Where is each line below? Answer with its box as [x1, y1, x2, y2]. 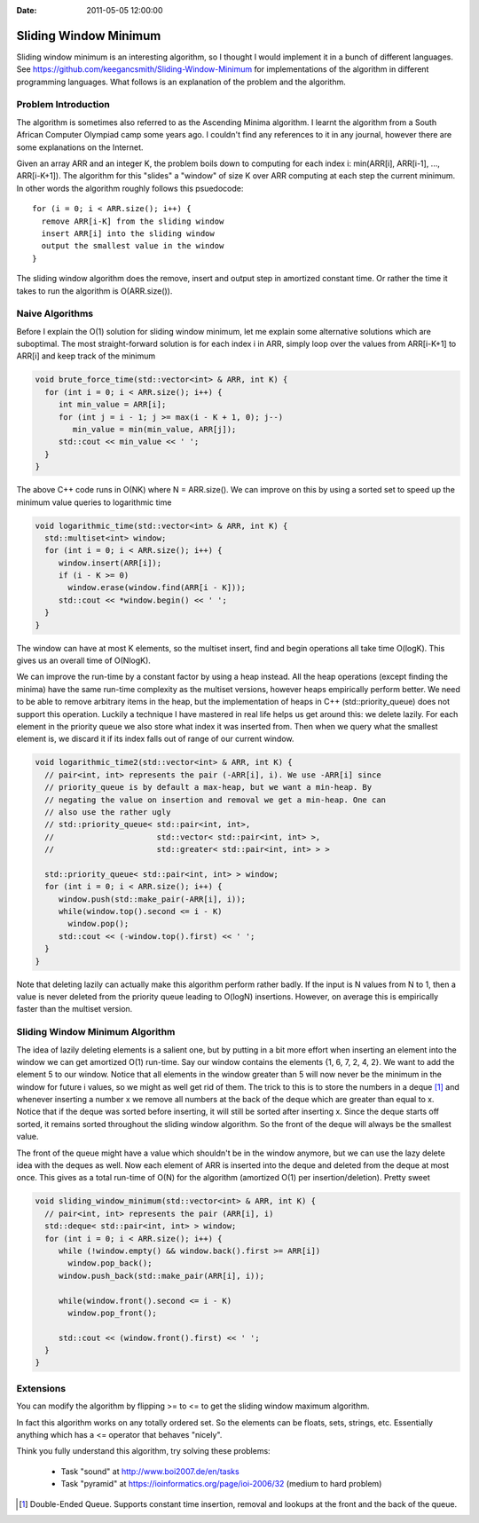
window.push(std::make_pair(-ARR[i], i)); [58, 894, 246, 904]
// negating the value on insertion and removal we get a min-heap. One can [44, 794, 386, 805]
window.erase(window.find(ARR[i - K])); [67, 582, 246, 593]
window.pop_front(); [67, 1307, 157, 1318]
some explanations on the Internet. [16, 142, 144, 153]
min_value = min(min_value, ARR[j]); [72, 424, 237, 434]
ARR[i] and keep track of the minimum [16, 351, 155, 361]
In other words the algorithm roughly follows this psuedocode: [16, 183, 244, 193]
